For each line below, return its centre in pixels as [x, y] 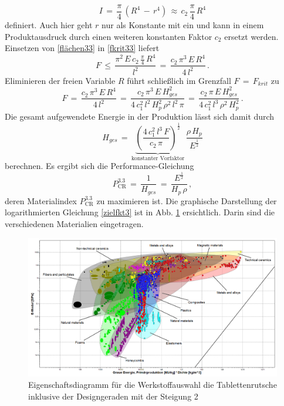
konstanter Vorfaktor [158, 158]
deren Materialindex [41, 200]
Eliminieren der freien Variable [60, 80]
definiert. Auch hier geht [49, 25]
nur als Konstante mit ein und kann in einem [183, 25]
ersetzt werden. [251, 36]
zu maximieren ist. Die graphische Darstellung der [187, 200]
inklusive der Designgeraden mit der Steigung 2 [113, 396]
